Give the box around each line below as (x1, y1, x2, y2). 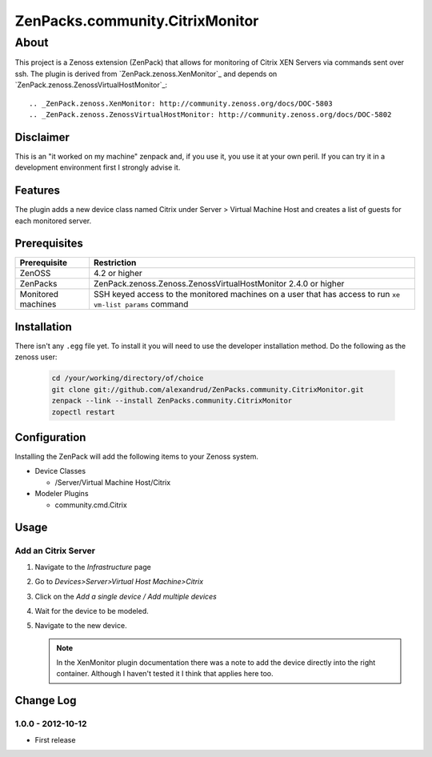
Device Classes (34, 467, 86, 476)
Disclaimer (14, 130, 70, 144)
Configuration (14, 431, 86, 444)
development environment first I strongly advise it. (14, 162, 181, 172)
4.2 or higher (93, 268, 143, 279)
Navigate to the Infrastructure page (34, 562, 151, 571)
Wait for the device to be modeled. (34, 606, 150, 615)
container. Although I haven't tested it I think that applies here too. (56, 669, 274, 679)
